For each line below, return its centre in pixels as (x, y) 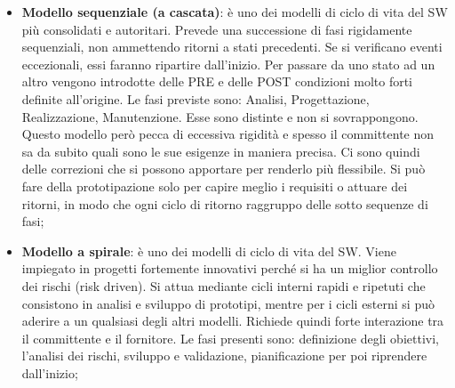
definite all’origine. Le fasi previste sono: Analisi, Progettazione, (196, 98)
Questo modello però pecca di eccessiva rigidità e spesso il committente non (228, 134)
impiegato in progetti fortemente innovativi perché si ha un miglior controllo (230, 268)
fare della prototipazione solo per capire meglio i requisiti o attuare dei (215, 186)
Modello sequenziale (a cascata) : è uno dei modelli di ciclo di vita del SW (235, 12)
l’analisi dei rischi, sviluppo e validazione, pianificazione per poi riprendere (224, 356)
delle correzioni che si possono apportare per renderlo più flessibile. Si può (224, 169)
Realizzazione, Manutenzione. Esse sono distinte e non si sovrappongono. (220, 116)
